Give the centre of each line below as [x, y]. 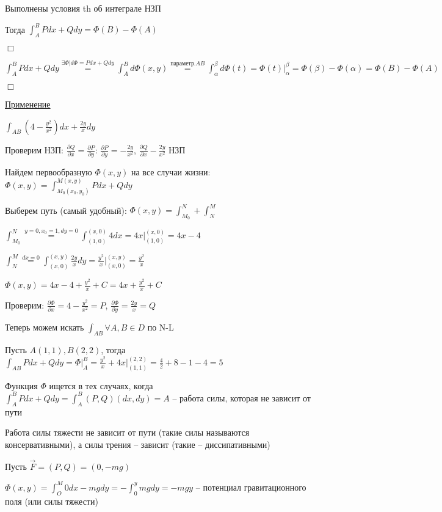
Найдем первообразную [49, 171]
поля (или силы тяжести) [52, 501]
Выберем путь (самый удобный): [66, 210]
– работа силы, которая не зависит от [241, 397]
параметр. [183, 64]
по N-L [161, 327]
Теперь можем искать [45, 327]
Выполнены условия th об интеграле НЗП [83, 8]
